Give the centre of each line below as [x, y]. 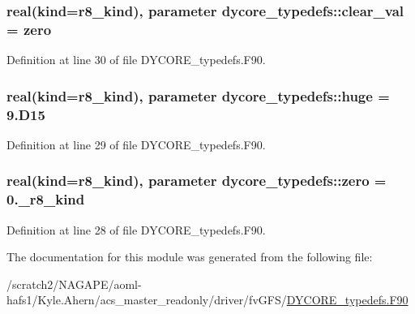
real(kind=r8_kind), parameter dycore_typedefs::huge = [198, 95]
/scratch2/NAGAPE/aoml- [74, 284]
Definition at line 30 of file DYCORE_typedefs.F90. [136, 60]
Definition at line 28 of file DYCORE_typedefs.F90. [136, 229]
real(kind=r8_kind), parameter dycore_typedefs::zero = [197, 181]
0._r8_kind [46, 199]
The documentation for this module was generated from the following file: [190, 257]
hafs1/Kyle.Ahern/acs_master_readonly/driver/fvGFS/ [147, 300]
